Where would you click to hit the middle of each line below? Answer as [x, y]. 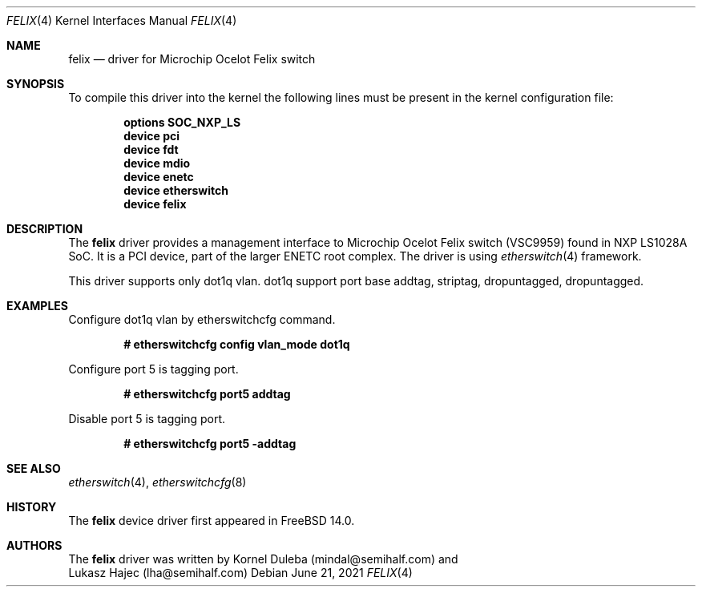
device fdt [151, 149]
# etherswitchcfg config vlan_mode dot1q [237, 344]
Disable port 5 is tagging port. [147, 419]
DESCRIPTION [45, 229]
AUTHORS [34, 545]
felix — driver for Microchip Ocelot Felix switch [192, 59]
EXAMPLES [37, 306]
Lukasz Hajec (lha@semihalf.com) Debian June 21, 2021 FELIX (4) [240, 573]
